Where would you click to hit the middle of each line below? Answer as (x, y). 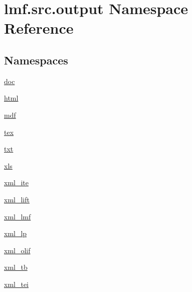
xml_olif (17, 250)
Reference (39, 28)
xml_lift (17, 199)
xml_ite (16, 182)
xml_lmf (18, 216)
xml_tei (16, 284)
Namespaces (36, 60)
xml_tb (16, 267)
